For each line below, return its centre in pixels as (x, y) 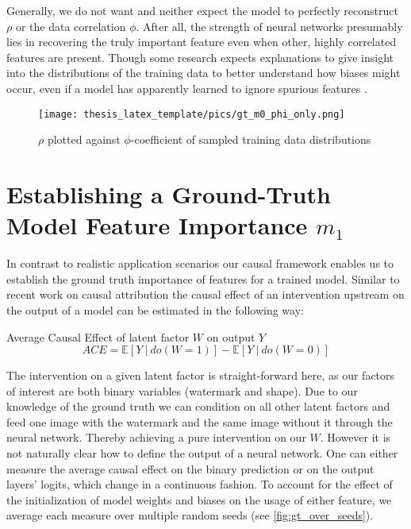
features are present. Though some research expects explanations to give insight (200, 57)
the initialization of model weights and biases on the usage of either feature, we (199, 499)
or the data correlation (71, 26)
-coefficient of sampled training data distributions (251, 139)
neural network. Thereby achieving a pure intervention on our (156, 437)
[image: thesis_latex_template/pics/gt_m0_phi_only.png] (192, 114)
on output (231, 336)
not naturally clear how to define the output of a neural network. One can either (202, 453)
